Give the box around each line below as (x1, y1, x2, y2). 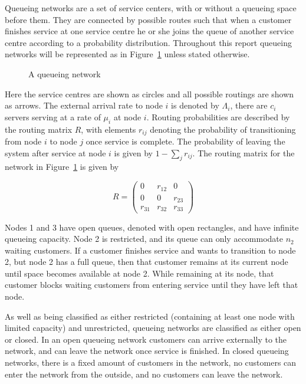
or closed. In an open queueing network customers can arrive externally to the (5, 333, 287, 345)
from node (5, 135, 42, 147)
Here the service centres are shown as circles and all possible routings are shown (5, 87, 294, 100)
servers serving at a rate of (5, 110, 101, 123)
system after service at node (5, 146, 106, 159)
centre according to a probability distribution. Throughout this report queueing (5, 36, 292, 48)
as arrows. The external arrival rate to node (5, 99, 163, 111)
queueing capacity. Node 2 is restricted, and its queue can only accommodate (5, 232, 284, 245)
